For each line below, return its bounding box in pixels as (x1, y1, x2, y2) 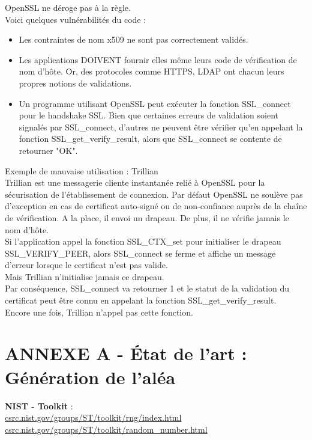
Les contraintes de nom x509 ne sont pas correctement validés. (19, 33, 248, 46)
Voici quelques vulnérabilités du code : (5, 13, 146, 25)
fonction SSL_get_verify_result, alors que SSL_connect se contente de (19, 132, 282, 145)
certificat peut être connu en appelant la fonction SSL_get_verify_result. (5, 294, 277, 307)
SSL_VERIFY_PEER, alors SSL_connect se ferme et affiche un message (5, 246, 276, 259)
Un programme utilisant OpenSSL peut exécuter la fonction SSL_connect (19, 97, 291, 109)
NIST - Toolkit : (5, 399, 73, 412)
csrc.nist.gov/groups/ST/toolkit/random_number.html (5, 423, 208, 435)
